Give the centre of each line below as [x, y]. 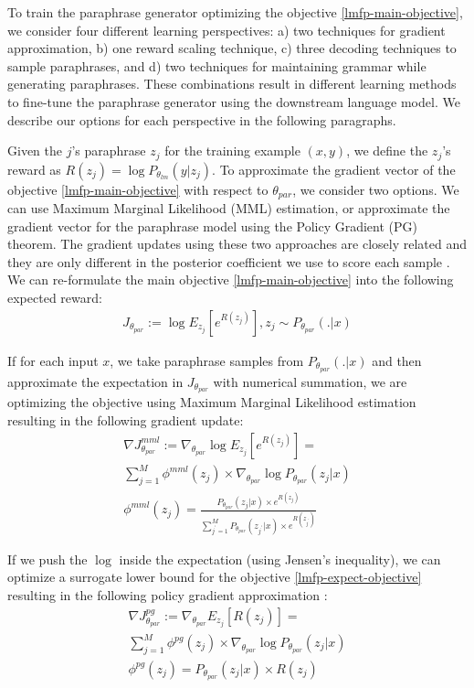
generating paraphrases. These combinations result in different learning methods [232, 84]
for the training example [232, 150]
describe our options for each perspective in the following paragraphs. [202, 119]
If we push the [47, 559]
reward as [34, 169]
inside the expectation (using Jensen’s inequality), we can [280, 559]
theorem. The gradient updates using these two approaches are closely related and [237, 244]
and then [397, 360]
